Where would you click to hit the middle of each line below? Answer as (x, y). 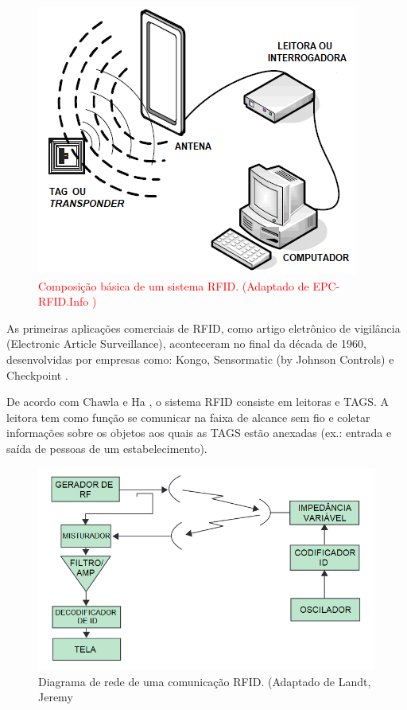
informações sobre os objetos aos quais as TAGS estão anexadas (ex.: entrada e (199, 433)
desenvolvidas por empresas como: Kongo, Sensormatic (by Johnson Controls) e (200, 359)
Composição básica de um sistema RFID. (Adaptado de (174, 285)
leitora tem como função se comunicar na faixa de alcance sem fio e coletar (188, 417)
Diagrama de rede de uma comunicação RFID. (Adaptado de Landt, (205, 681)
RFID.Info (64, 301)
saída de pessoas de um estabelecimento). (107, 448)
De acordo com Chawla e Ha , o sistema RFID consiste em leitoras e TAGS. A (198, 402)
